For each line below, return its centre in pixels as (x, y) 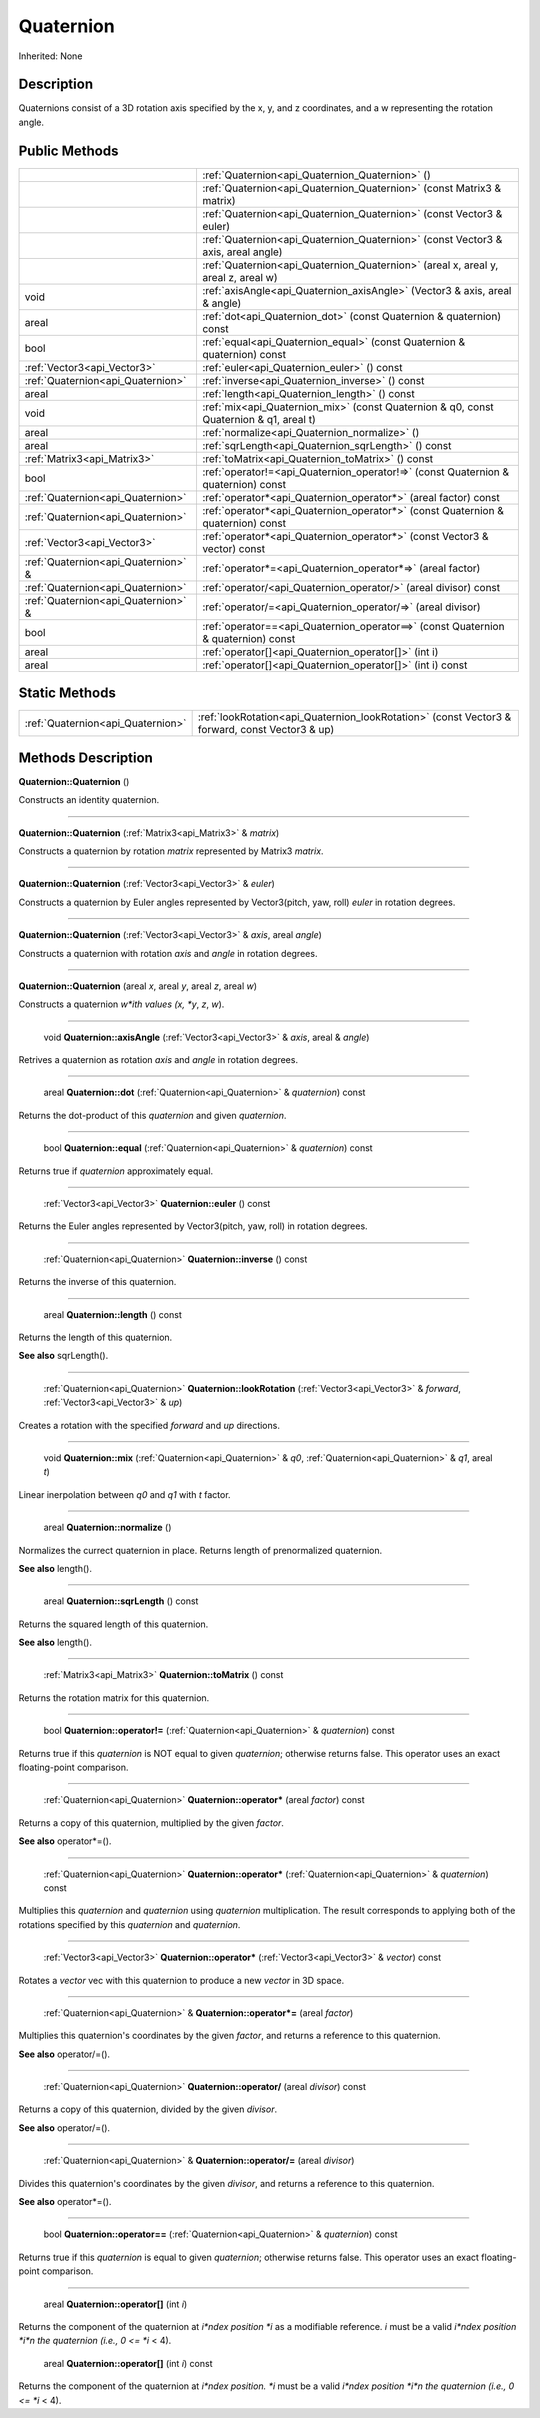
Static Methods (67, 693)
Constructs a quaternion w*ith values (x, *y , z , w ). (121, 1004)
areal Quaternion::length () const (112, 1314)
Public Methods (68, 150)
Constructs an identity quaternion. (89, 800)
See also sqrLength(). (63, 1356)
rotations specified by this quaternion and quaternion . (129, 1924)
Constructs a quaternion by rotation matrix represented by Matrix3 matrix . (171, 851)
